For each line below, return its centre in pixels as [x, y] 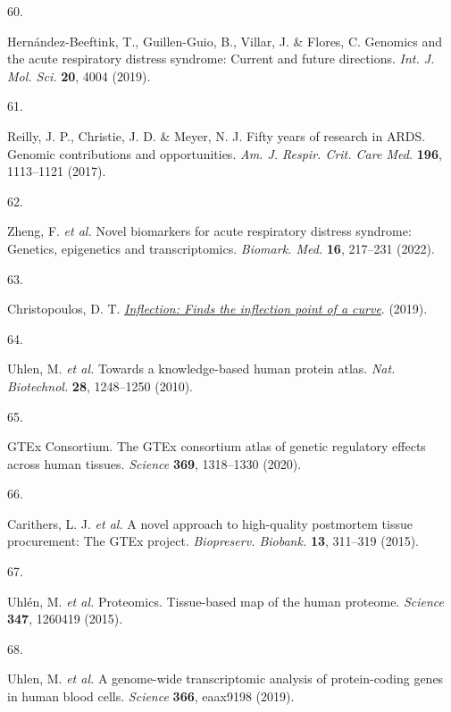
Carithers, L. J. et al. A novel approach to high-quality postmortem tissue [210, 523]
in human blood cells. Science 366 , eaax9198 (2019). [151, 696]
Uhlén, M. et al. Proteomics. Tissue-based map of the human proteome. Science [226, 601]
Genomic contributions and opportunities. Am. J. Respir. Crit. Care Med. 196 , [225, 153]
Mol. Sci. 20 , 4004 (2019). [79, 75]
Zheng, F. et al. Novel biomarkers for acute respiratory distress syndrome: [209, 231]
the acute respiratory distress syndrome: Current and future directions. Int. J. [221, 59]
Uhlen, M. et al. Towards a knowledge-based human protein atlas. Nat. [201, 369]
